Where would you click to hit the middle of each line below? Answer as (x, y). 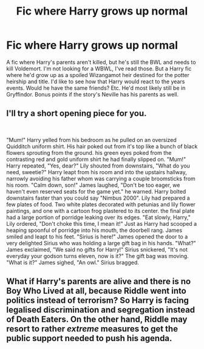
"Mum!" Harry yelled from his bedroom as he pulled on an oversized (92, 140)
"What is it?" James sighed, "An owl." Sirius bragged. (73, 262)
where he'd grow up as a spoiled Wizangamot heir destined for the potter (98, 75)
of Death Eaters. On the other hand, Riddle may (97, 320)
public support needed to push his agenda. (89, 338)
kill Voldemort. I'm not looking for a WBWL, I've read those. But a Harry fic (99, 69)
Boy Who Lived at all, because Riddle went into (96, 291)
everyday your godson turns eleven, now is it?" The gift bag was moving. (98, 256)
